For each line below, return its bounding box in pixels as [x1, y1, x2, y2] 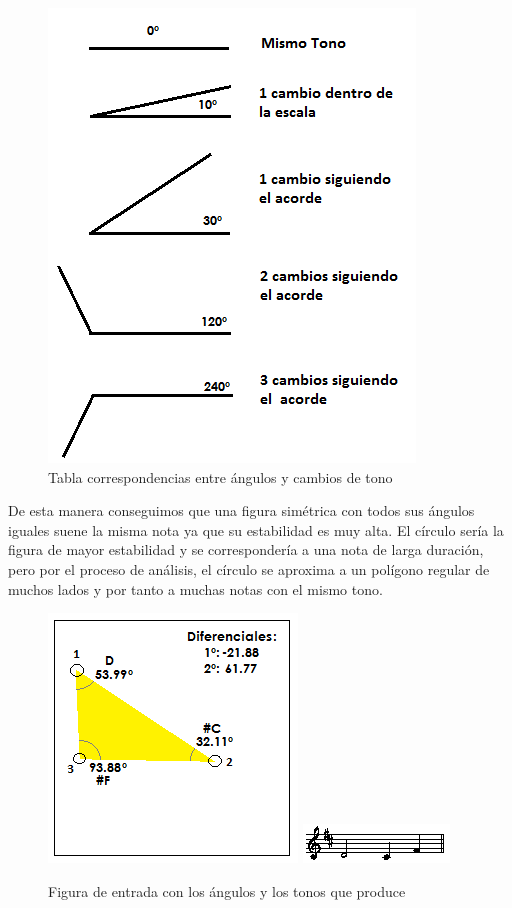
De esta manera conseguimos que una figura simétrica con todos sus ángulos [8, 500, 475, 521]
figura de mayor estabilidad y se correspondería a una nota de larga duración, [8, 539, 484, 560]
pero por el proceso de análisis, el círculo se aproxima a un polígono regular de [8, 558, 490, 579]
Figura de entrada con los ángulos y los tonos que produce [48, 880, 406, 901]
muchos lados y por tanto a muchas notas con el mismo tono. [8, 578, 383, 599]
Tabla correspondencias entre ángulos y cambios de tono [48, 466, 393, 487]
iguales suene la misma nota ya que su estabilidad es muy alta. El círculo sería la [8, 519, 504, 540]
